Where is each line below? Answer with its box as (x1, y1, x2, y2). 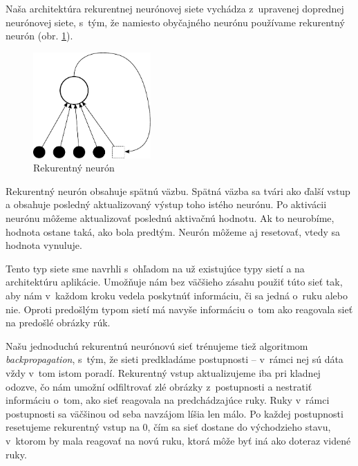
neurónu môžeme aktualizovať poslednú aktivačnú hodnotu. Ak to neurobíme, (6, 211, 335, 225)
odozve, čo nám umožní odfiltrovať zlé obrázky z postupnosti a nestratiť (6, 379, 312, 393)
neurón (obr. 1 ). (6, 28, 73, 43)
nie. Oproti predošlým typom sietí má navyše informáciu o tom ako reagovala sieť (6, 301, 353, 316)
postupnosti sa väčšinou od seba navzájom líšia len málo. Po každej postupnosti (6, 406, 343, 420)
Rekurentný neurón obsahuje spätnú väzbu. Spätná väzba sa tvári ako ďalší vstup (6, 183, 350, 198)
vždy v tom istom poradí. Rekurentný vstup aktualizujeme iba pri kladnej (6, 365, 321, 380)
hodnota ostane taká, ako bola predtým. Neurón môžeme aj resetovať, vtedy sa (6, 224, 341, 239)
